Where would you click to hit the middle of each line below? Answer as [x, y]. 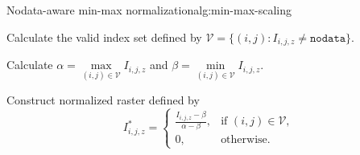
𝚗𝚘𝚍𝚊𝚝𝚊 [328, 38]
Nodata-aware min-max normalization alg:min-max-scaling [149, 10]
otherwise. [246, 140]
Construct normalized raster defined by [103, 100]
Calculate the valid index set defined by [104, 37]
